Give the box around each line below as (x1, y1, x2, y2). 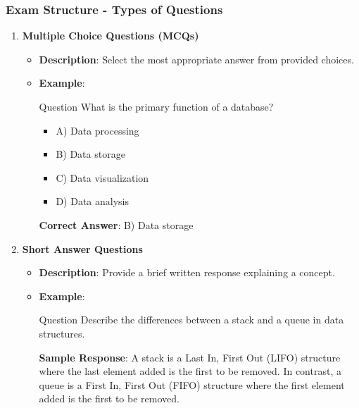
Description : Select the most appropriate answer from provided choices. (39, 51, 354, 66)
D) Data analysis (56, 194, 129, 209)
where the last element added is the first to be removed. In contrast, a (39, 364, 341, 378)
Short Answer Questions (22, 241, 143, 256)
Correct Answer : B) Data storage (39, 217, 194, 232)
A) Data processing (56, 123, 139, 137)
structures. (39, 326, 85, 340)
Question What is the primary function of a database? (39, 99, 274, 113)
